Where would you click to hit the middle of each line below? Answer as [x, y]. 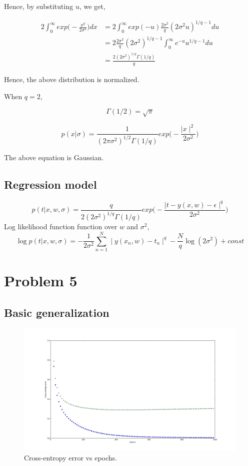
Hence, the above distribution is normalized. [72, 79]
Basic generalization [57, 312]
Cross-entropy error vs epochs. [70, 457]
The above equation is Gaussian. [54, 157]
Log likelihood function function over [61, 226]
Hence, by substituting [39, 6]
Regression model [50, 184]
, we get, [92, 6]
